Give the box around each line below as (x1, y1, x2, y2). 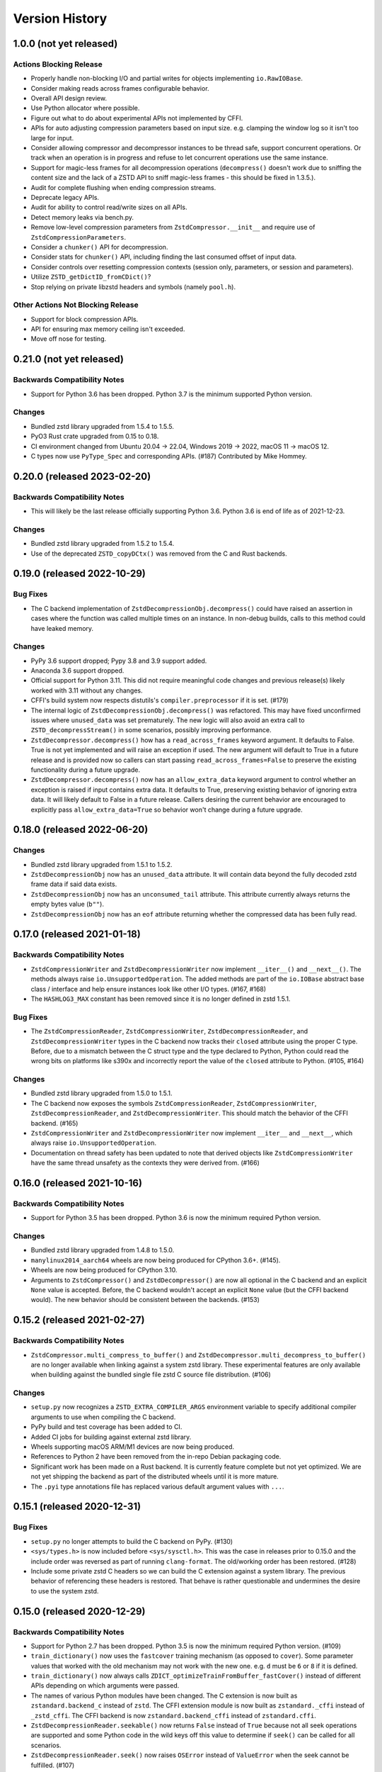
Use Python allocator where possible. (30, 103, 140, 113)
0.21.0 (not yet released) (13, 353, 124, 365)
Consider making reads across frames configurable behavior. (30, 84, 209, 92)
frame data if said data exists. (30, 880, 117, 889)
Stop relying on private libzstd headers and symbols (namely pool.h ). (30, 282, 236, 291)
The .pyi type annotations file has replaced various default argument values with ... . (30, 1482, 284, 1491)
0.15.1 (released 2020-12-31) (13, 1501, 141, 1513)
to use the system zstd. (30, 1586, 99, 1595)
